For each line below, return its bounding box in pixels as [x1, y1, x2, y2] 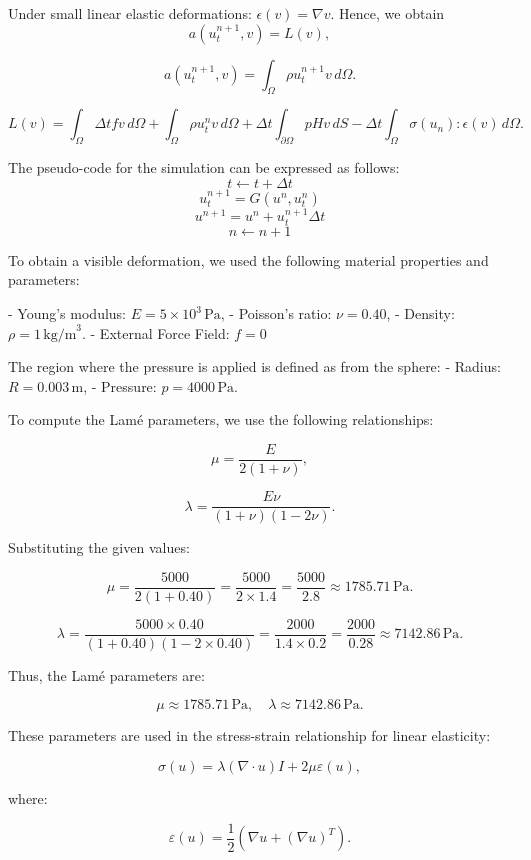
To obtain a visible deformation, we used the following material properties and [8, 249, 489, 270]
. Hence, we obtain [330, 3, 445, 23]
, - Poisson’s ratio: [220, 303, 332, 324]
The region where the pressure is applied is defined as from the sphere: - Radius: [8, 356, 501, 377]
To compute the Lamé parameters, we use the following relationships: [8, 409, 434, 430]
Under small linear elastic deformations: [8, 3, 252, 23]
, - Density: [386, 303, 455, 324]
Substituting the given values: [8, 537, 190, 558]
